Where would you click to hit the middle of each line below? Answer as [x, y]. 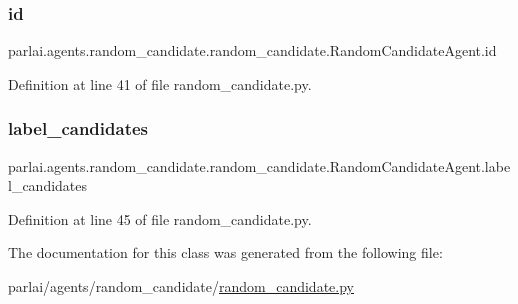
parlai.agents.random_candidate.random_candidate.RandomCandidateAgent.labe [259, 165]
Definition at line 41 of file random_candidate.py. [160, 83]
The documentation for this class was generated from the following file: [225, 252]
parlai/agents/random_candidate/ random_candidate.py [181, 286]
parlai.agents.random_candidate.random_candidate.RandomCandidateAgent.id [252, 50]
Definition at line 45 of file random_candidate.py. [160, 218]
